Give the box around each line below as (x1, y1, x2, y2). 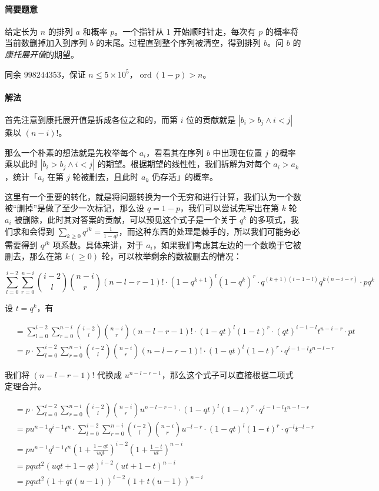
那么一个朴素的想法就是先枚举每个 (5, 146, 137, 158)
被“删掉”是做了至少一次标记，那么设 (5, 202, 145, 214)
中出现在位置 (212, 146, 262, 158)
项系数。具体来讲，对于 (52, 238, 144, 250)
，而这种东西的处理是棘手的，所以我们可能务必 (118, 225, 300, 237)
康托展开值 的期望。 (5, 48, 79, 60)
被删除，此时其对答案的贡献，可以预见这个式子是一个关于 (14, 213, 237, 225)
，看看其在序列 (146, 146, 204, 158)
